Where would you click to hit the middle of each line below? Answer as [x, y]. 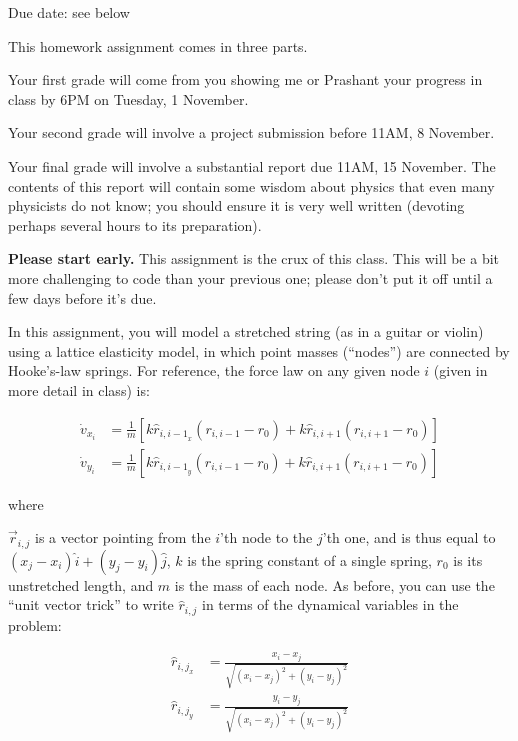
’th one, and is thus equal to [409, 537]
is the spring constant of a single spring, [309, 559]
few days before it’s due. [82, 297]
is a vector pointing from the [123, 537]
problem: [35, 624]
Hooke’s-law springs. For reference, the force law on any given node [214, 370]
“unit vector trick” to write [91, 604]
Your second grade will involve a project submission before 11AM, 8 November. [251, 132]
